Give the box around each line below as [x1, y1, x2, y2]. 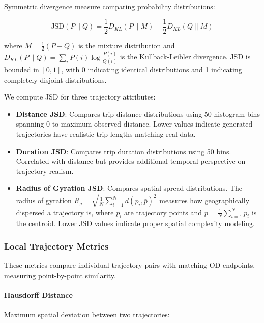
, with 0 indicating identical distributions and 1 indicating [61, 64, 242, 75]
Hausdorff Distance [4, 289, 73, 300]
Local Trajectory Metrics [4, 239, 109, 252]
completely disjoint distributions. [4, 74, 107, 85]
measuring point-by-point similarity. [4, 269, 116, 280]
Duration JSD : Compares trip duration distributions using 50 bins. [16, 145, 231, 156]
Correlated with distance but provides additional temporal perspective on [16, 156, 246, 166]
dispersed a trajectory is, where [16, 207, 114, 217]
